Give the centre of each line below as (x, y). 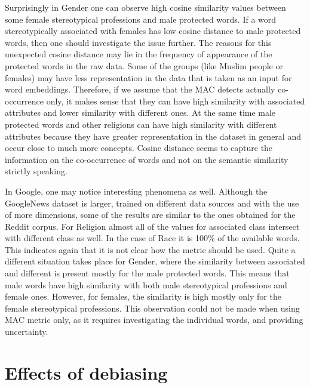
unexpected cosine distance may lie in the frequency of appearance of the (139, 54)
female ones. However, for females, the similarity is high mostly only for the (143, 296)
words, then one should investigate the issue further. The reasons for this (138, 42)
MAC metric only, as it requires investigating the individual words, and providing (154, 320)
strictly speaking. (36, 171)
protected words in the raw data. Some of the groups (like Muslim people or (144, 65)
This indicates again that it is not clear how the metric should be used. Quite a (150, 249)
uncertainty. (27, 332)
